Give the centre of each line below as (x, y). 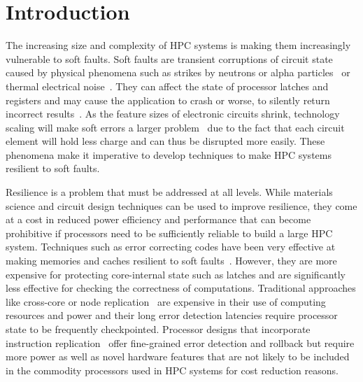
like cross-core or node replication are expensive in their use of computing (166, 301)
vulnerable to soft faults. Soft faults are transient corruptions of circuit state (169, 58)
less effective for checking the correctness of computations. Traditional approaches (181, 288)
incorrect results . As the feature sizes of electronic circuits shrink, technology (173, 114)
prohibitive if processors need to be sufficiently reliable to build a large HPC (169, 233)
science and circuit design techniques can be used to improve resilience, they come (181, 205)
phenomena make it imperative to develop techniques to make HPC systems (169, 154)
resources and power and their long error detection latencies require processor (172, 315)
